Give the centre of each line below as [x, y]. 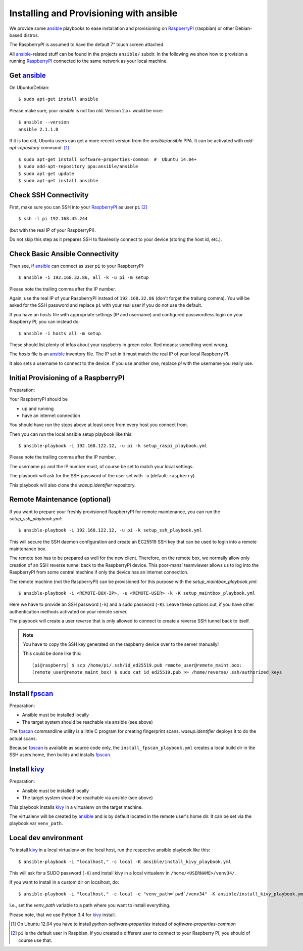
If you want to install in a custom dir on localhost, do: [64, 882]
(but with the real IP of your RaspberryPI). [53, 230]
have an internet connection [51, 416]
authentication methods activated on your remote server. [68, 611]
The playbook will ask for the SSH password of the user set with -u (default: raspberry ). [103, 476]
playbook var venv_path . [36, 823]
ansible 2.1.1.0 [38, 129]
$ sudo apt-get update [46, 174]
